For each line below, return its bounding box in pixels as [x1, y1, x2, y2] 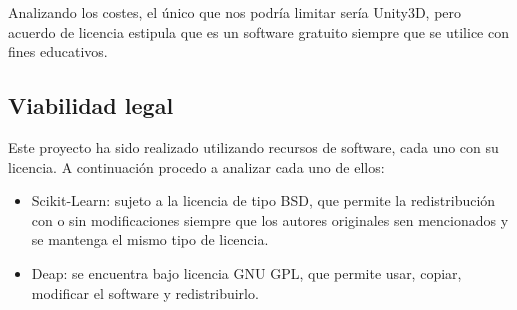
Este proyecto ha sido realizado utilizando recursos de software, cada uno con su [8, 136, 499, 157]
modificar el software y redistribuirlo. [31, 282, 259, 303]
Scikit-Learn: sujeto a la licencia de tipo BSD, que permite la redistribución [31, 190, 496, 211]
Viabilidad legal [8, 90, 174, 121]
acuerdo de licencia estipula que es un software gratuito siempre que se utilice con [8, 21, 509, 42]
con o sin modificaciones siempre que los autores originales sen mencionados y [31, 209, 509, 230]
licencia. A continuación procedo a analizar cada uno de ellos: [8, 156, 385, 177]
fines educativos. [8, 41, 108, 62]
